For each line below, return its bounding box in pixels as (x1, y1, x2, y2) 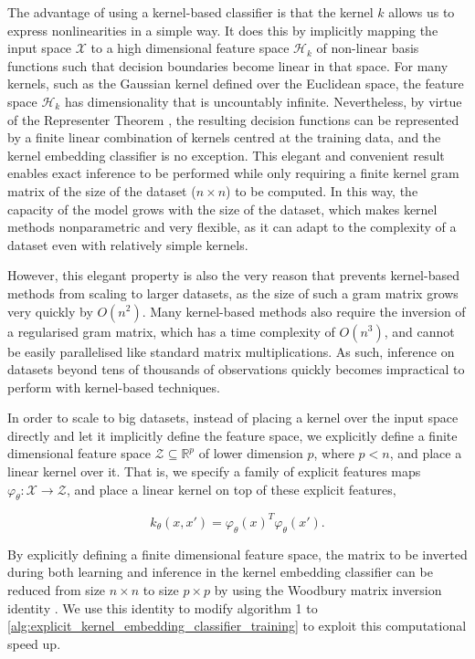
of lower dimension (198, 444, 303, 463)
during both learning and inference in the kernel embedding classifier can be (7, 562, 433, 581)
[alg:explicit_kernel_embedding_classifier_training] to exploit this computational (7, 616, 467, 635)
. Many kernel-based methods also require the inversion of (142, 301, 466, 320)
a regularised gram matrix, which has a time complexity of (7, 321, 335, 340)
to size (142, 580, 179, 599)
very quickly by (7, 301, 93, 320)
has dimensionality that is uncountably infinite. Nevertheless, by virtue (64, 91, 462, 110)
